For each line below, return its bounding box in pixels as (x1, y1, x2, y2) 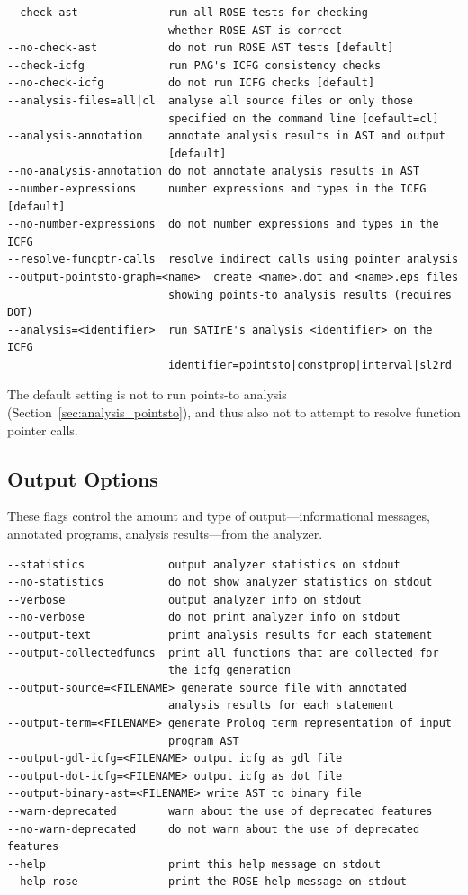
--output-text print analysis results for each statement (7, 629, 433, 642)
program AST (167, 734, 239, 747)
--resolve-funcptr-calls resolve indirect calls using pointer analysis (7, 253, 459, 266)
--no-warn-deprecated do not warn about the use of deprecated (7, 822, 420, 836)
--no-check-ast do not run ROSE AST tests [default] (7, 41, 394, 55)
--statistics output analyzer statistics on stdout (7, 558, 400, 571)
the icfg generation (167, 664, 292, 677)
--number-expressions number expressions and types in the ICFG (7, 182, 427, 195)
